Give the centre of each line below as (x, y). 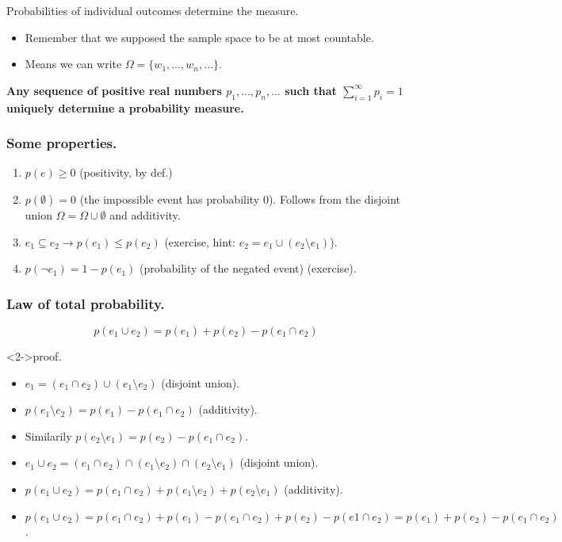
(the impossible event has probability (170, 198)
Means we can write (73, 64)
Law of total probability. (86, 303)
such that (311, 90)
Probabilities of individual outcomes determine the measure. (153, 10)
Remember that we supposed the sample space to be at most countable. (199, 37)
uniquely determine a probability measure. (125, 107)
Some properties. (62, 143)
